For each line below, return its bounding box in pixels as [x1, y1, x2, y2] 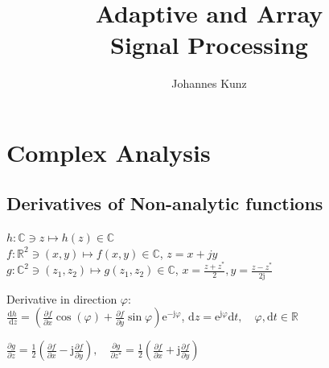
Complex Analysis [6, 135, 211, 168]
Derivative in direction [6, 290, 117, 307]
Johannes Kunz [171, 75, 247, 92]
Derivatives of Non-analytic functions [6, 191, 323, 216]
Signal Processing [110, 28, 308, 61]
